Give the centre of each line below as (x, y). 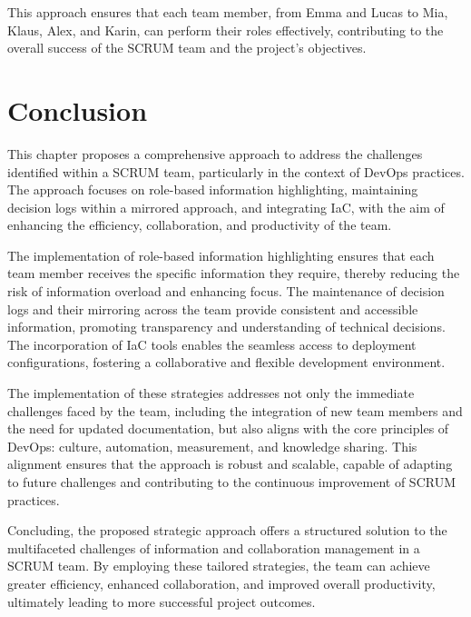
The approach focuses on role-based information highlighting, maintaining (213, 189)
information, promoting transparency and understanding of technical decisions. (226, 327)
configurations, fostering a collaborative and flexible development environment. (226, 362)
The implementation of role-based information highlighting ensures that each (221, 255)
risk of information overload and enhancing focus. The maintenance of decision (226, 291)
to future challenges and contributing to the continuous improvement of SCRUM (232, 482)
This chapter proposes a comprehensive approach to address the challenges (215, 153)
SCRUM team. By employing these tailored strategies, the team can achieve (219, 566)
